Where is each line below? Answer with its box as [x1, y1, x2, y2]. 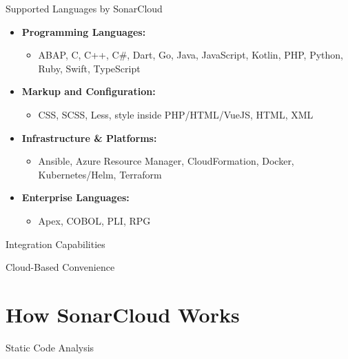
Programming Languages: [21, 24, 146, 39]
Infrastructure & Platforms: [21, 130, 157, 145]
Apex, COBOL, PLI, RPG [38, 213, 151, 227]
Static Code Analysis [6, 340, 94, 354]
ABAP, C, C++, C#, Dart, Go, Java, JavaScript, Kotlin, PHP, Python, [38, 48, 343, 62]
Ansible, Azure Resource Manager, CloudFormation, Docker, [38, 154, 294, 168]
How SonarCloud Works [6, 300, 240, 328]
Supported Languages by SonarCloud [6, 1, 163, 15]
